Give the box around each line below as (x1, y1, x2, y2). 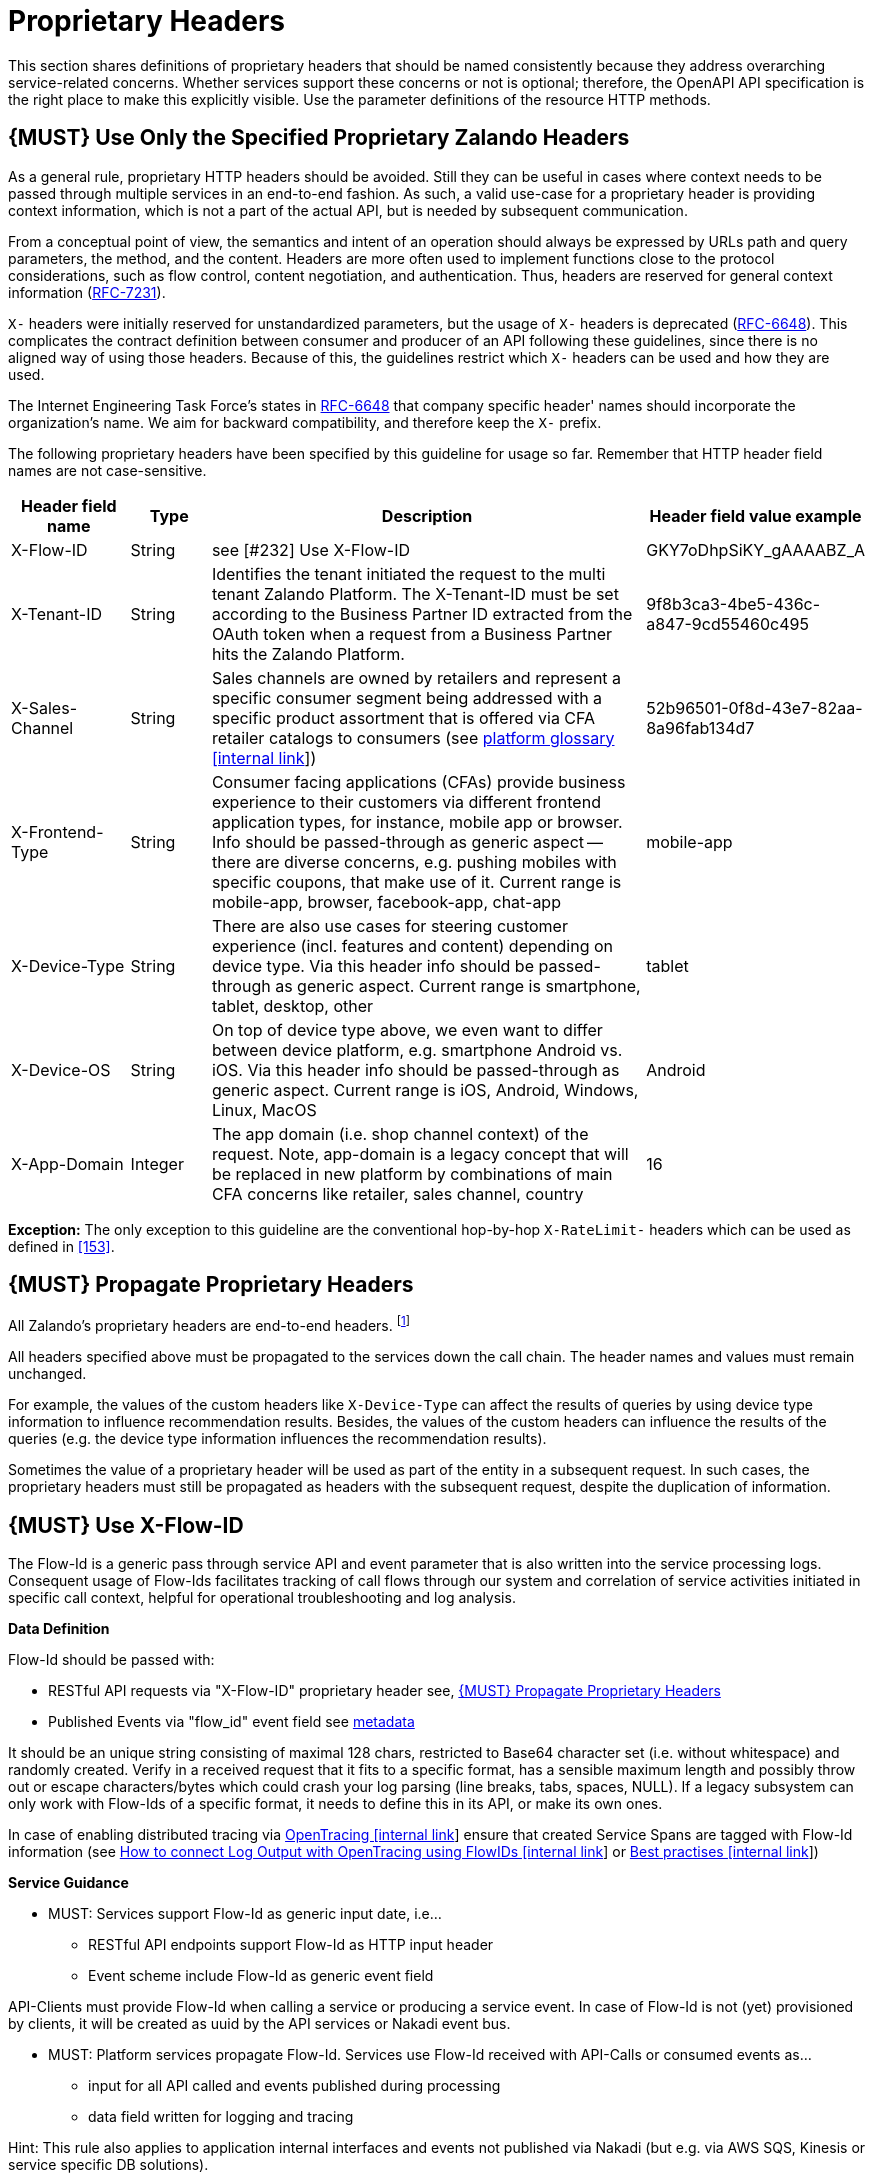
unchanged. (8, 1365, 87, 1383)
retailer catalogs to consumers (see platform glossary (211, 727, 615, 748)
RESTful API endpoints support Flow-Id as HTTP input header (88, 1935, 494, 1953)
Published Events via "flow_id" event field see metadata (48, 1712, 415, 1730)
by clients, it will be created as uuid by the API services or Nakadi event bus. (8, 2014, 511, 2032)
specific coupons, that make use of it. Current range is (211, 871, 622, 892)
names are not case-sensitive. (8, 461, 207, 479)
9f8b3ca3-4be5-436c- (646, 593, 821, 614)
